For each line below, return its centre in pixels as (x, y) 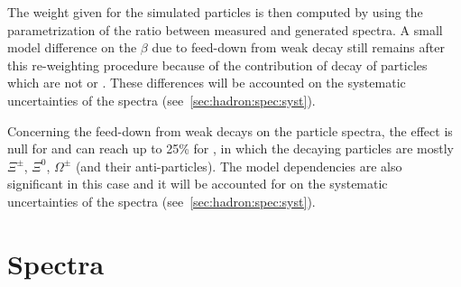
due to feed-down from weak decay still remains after (298, 47)
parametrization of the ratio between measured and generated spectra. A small (225, 29)
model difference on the (72, 47)
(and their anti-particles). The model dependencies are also (239, 166)
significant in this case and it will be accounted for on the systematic (198, 184)
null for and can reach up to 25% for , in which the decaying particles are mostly (231, 148)
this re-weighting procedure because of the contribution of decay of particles (217, 65)
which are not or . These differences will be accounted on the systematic (207, 83)
